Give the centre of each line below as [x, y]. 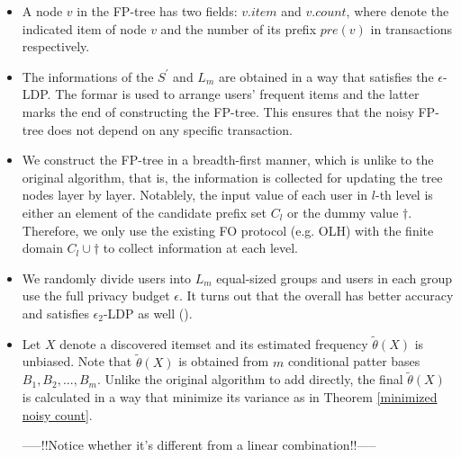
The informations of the [88, 76]
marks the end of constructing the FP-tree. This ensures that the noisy [218, 111]
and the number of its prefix [239, 28]
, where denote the [398, 11]
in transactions [411, 28]
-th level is [404, 195]
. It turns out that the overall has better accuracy [316, 296]
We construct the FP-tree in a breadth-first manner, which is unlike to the [228, 160]
